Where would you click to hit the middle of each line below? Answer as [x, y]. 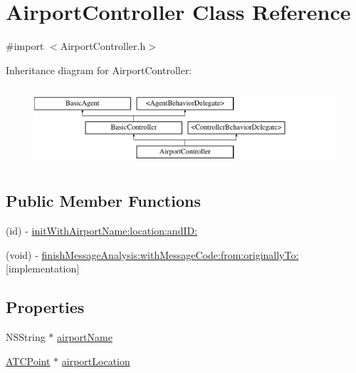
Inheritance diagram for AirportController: [99, 70]
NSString [26, 336]
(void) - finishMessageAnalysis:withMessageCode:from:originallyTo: [152, 254]
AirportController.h [103, 46]
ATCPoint [28, 361]
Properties [45, 307]
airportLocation [96, 361]
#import [25, 46]
